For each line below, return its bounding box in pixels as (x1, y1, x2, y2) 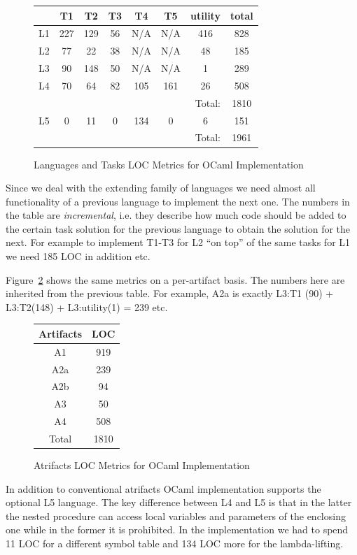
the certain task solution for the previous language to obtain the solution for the (6, 221, 351, 236)
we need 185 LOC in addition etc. (6, 249, 150, 264)
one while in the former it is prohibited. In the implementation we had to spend (6, 522, 349, 537)
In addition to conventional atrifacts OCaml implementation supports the (6, 481, 321, 496)
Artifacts (38, 326, 83, 340)
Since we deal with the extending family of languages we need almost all (6, 180, 316, 195)
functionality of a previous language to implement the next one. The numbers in (6, 194, 350, 208)
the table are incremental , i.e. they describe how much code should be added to (6, 208, 346, 222)
